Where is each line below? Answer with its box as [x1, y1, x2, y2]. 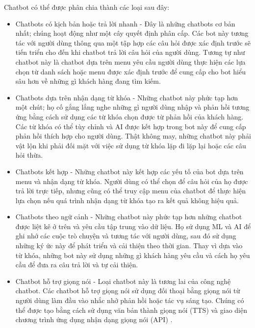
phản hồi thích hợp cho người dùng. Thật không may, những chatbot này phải [15, 131, 251, 141]
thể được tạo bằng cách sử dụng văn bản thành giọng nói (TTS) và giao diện [15, 305, 248, 315]
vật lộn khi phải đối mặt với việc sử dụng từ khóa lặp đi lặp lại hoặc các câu [15, 140, 246, 150]
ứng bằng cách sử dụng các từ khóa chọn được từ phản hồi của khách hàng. [15, 111, 244, 121]
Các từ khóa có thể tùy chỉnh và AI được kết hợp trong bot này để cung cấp [15, 121, 246, 131]
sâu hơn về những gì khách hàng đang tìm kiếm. [15, 76, 161, 86]
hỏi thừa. [15, 150, 43, 160]
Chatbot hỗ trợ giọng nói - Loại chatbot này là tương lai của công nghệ [15, 276, 231, 286]
